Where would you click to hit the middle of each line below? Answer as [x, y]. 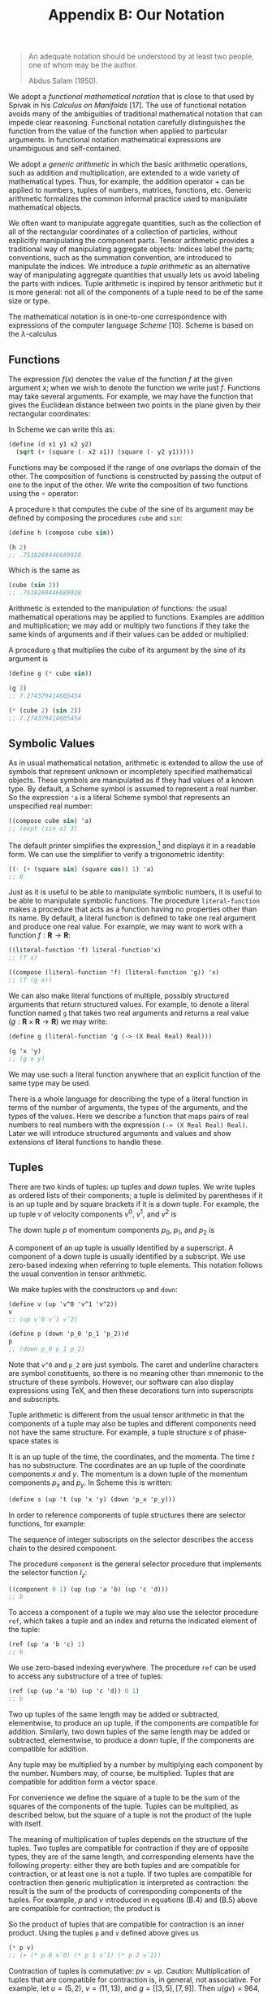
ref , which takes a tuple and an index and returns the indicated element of [133, 1621]
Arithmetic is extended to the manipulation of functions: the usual [118, 608]
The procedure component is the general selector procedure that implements [135, 1564]
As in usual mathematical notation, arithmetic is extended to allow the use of [136, 763]
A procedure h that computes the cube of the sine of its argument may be [131, 509]
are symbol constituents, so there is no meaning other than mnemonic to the [136, 1374]
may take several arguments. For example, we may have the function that [131, 396]
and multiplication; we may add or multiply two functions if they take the [129, 626]
